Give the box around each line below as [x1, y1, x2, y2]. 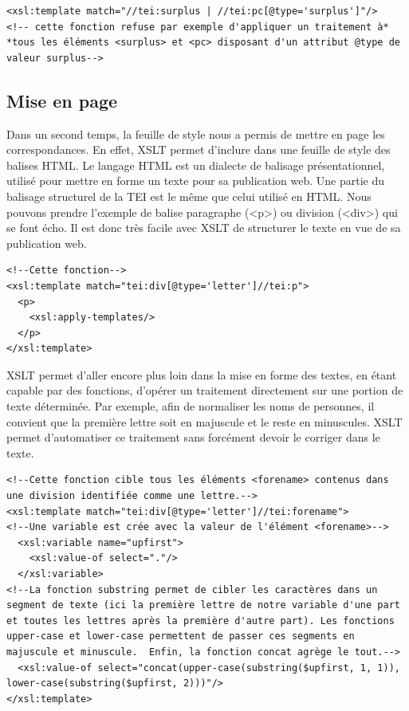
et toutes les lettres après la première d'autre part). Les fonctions [6, 615, 395, 627]
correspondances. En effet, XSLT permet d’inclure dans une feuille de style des [6, 141, 391, 158]
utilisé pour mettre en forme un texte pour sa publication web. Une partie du [6, 172, 385, 189]
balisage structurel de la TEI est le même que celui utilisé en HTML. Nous [6, 187, 372, 204]
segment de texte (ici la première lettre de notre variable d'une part [6, 599, 400, 611]
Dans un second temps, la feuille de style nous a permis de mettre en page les [6, 125, 385, 142]
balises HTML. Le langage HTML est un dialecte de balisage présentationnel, [6, 156, 385, 173]
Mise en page [6, 88, 118, 112]
